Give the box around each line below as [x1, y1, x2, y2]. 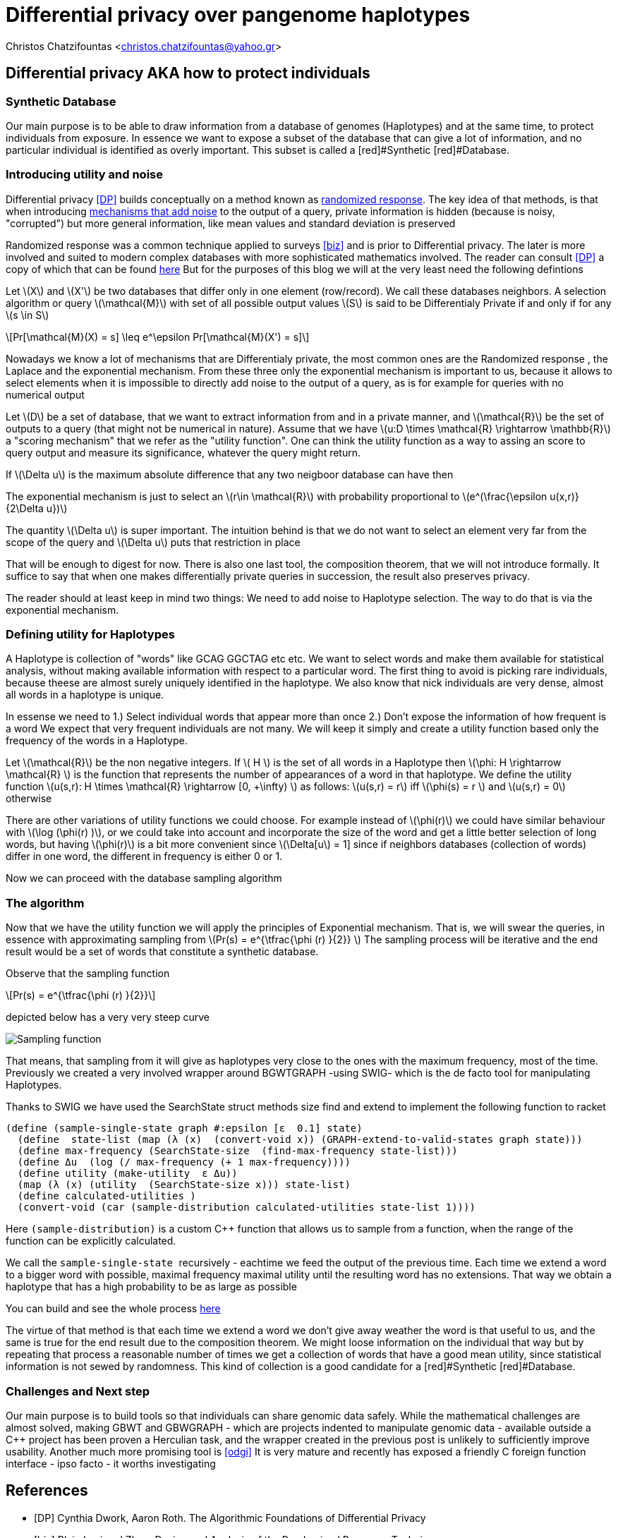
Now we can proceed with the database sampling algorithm [6, 872, 282, 885]
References [6, 1482, 88, 1500]
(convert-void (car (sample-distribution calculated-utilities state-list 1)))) [17, 1201, 475, 1213]
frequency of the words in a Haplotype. [6, 734, 188, 747]
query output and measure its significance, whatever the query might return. [6, 446, 361, 459]
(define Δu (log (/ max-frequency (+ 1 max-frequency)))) [17, 1156, 351, 1168]
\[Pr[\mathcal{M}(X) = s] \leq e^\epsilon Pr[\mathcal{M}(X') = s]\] [6, 330, 310, 343]
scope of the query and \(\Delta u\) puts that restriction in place [6, 535, 301, 548]
